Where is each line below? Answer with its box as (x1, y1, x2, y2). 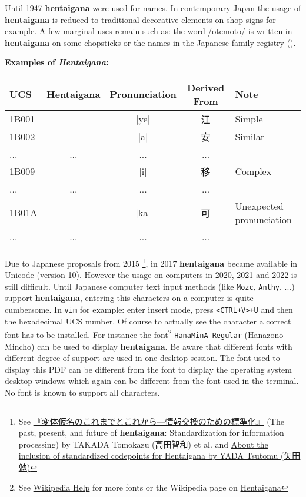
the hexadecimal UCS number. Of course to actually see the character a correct (5, 314, 291, 327)
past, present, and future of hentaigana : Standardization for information (18, 426, 284, 439)
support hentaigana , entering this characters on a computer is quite (5, 291, 254, 304)
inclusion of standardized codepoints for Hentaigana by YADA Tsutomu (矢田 (18, 449, 301, 462)
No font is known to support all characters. (5, 386, 160, 398)
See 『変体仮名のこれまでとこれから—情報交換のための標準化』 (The (18, 415, 284, 427)
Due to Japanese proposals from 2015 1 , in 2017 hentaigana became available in (5, 255, 298, 269)
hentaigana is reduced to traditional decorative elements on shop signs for (5, 13, 276, 25)
